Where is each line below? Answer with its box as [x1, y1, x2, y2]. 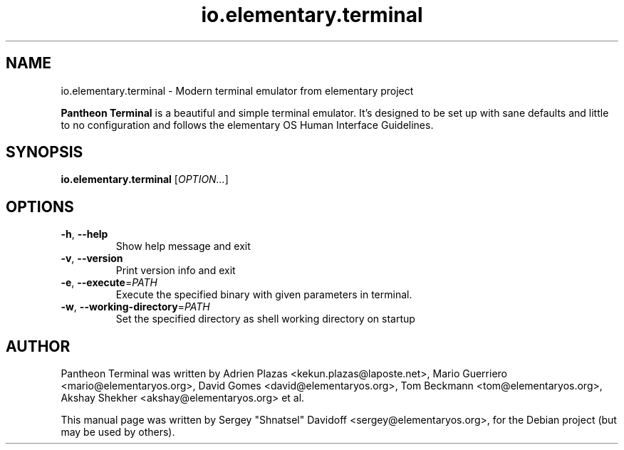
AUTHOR [6, 337, 71, 355]
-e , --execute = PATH [61, 276, 157, 289]
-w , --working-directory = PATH [61, 300, 210, 313]
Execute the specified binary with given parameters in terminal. [115, 288, 412, 301]
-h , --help [61, 228, 108, 241]
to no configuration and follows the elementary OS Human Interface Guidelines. [61, 118, 434, 131]
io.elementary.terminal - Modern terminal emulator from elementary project [61, 84, 414, 97]
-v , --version [61, 252, 123, 265]
